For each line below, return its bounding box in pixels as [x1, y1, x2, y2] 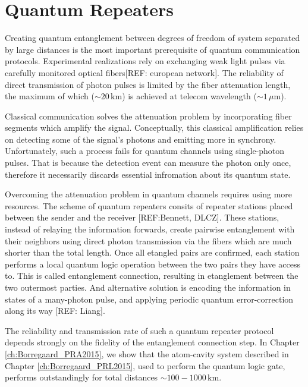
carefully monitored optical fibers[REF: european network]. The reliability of [5, 66, 284, 78]
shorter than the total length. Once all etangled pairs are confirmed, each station [5, 246, 300, 259]
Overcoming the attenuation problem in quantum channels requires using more [5, 188, 293, 200]
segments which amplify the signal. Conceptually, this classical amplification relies [5, 121, 304, 134]
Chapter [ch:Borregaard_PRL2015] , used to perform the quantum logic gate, [5, 359, 285, 372]
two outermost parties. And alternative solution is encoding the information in [5, 281, 291, 293]
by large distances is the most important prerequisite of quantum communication [5, 43, 300, 55]
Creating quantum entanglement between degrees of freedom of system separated [5, 32, 300, 44]
